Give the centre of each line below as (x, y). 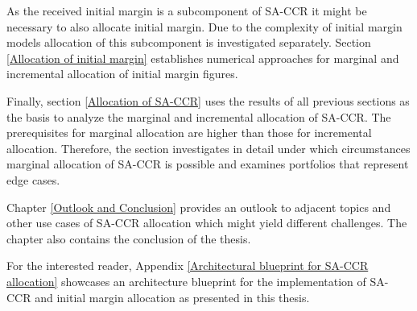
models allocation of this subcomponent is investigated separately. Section (189, 42)
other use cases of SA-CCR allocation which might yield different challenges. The (207, 223)
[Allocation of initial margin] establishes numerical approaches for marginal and (203, 58)
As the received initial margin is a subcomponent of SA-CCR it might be (187, 10)
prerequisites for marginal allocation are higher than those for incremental (189, 133)
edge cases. (33, 179)
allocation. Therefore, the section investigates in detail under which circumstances (208, 148)
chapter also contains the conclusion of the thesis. (129, 238)
